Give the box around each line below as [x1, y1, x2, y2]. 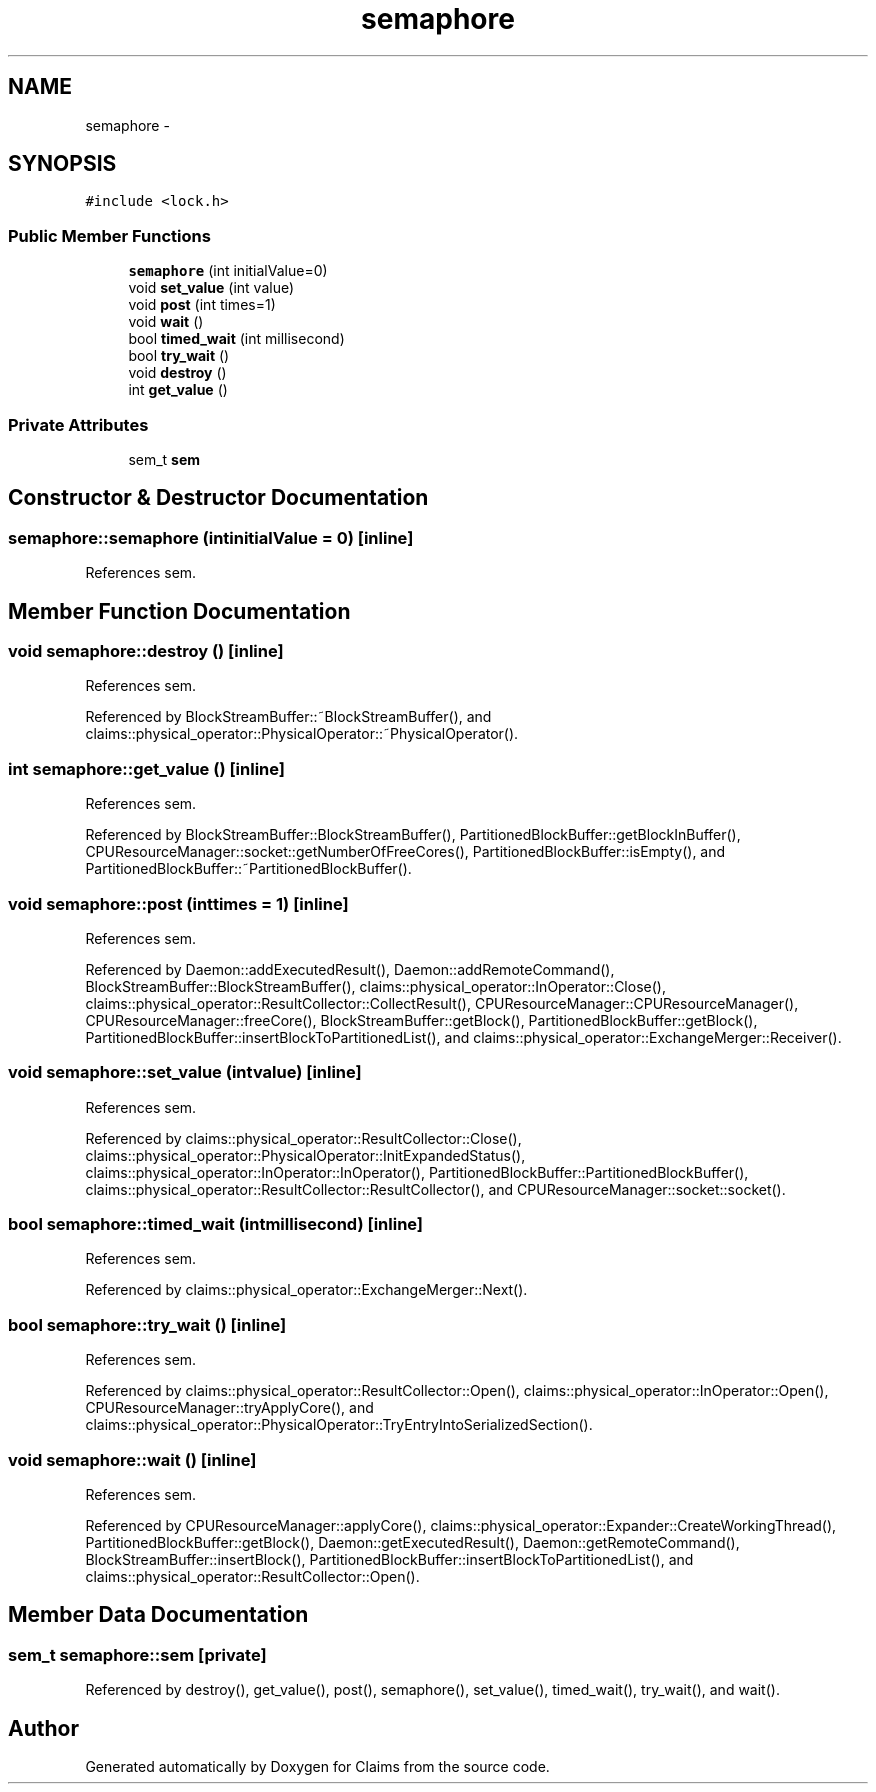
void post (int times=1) [128, 296, 276, 314]
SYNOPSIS [8, 151, 117, 177]
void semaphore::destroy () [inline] [8, 641, 284, 661]
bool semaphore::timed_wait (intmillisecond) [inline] [8, 1214, 424, 1234]
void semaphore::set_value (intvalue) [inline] [8, 1062, 362, 1083]
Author [8, 1715, 79, 1741]
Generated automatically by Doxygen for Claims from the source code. [85, 1757, 550, 1775]
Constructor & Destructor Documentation [8, 485, 429, 511]
